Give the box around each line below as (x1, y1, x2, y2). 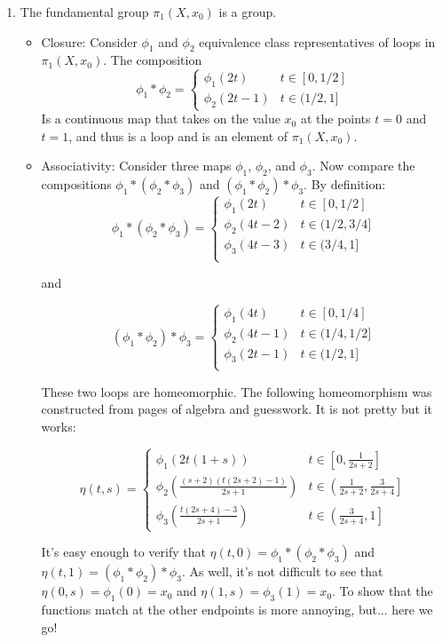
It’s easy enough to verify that (41, 543, 206, 561)
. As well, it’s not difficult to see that (181, 562, 383, 581)
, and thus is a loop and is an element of (68, 126, 288, 145)
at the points (300, 109, 371, 128)
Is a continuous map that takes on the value (41, 109, 280, 128)
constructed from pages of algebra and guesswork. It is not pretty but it (41, 400, 433, 418)
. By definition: (304, 175, 386, 194)
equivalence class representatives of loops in (199, 32, 436, 51)
